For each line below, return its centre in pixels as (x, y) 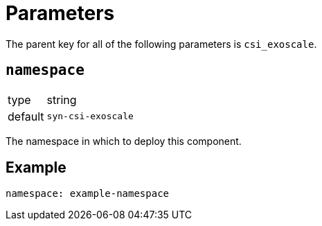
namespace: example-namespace (88, 194)
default (26, 116)
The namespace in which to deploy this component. (124, 141)
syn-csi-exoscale (90, 116)
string (62, 99)
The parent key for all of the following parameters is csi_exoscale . (161, 44)
